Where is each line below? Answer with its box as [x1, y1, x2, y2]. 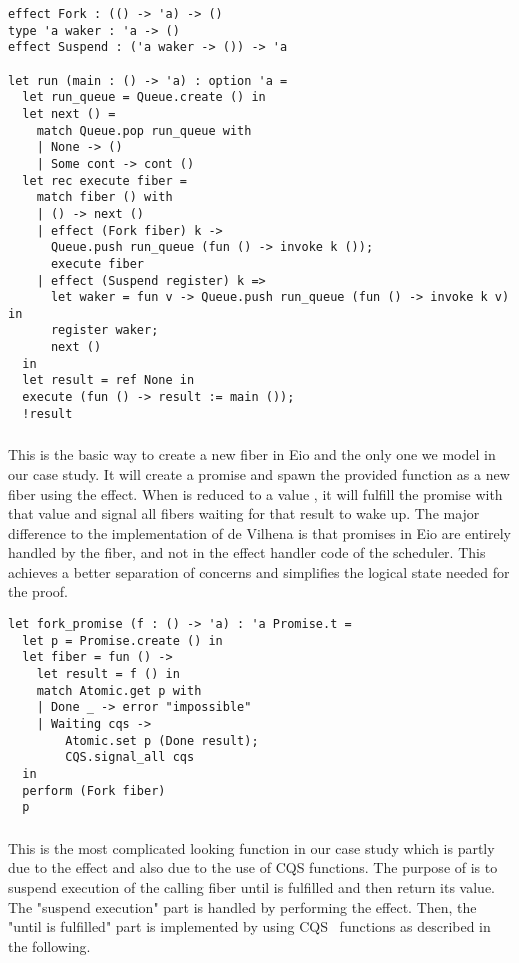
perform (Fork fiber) [22, 783, 166, 798]
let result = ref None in [22, 373, 195, 388]
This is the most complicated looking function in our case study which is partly [8, 837, 495, 858]
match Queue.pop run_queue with [36, 123, 252, 138]
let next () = [22, 106, 116, 121]
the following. [8, 935, 91, 956]
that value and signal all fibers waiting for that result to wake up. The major [8, 503, 480, 524]
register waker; [50, 323, 159, 338]
